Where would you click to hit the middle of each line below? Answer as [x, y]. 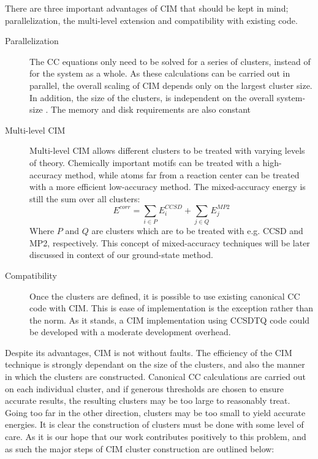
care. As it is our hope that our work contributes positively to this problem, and [156, 437]
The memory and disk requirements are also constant [151, 109]
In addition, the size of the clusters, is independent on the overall [152, 97]
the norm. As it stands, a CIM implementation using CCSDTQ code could [170, 320]
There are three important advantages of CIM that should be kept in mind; [147, 8]
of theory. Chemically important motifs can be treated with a [145, 162]
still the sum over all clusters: [85, 198]
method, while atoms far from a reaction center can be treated [182, 174]
